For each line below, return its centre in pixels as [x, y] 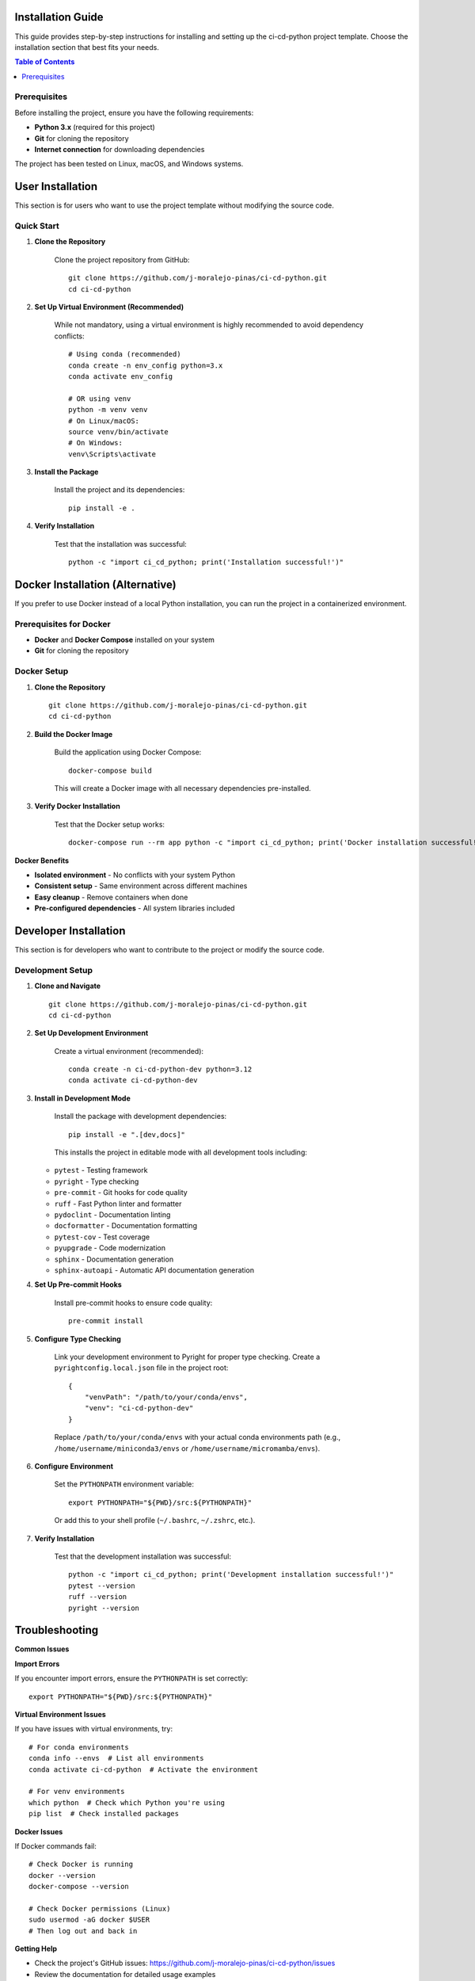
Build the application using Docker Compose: [128, 752]
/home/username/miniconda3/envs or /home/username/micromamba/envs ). [187, 1448]
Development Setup [53, 970]
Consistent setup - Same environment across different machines [141, 886]
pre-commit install [106, 1321]
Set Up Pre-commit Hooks [78, 1284]
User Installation [56, 187]
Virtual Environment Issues [60, 1714]
